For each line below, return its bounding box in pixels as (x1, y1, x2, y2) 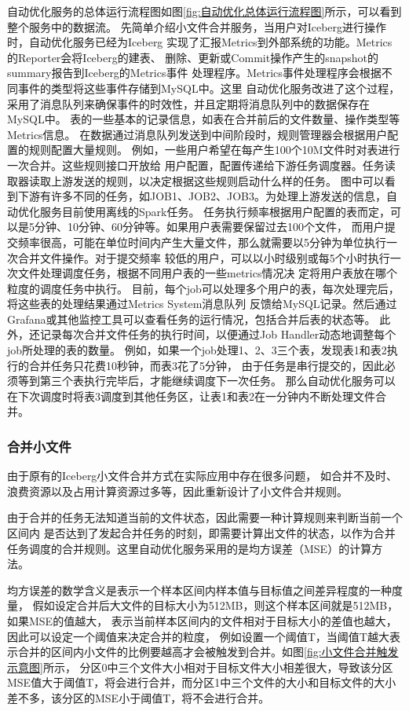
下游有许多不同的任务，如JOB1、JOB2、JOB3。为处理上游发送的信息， (17, 188, 386, 204)
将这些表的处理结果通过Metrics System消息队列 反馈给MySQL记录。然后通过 (7, 295, 397, 312)
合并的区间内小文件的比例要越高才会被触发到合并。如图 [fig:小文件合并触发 (17, 643, 399, 660)
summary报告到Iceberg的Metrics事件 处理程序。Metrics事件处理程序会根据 (7, 64, 382, 81)
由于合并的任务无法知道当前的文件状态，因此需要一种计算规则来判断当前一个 (7, 509, 403, 526)
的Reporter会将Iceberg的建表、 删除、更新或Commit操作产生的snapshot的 (7, 49, 378, 65)
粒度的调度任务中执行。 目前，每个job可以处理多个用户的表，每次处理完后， (7, 280, 400, 296)
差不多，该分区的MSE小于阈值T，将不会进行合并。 (7, 689, 270, 706)
